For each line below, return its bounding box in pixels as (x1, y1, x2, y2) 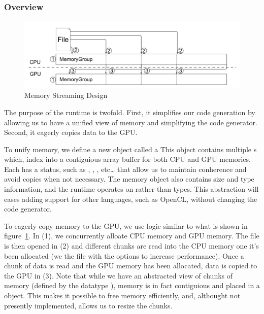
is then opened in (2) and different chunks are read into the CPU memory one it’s (4, 240, 259, 251)
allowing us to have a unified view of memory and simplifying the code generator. (4, 117, 257, 127)
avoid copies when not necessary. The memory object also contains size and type (4, 173, 254, 184)
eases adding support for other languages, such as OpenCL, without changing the (4, 193, 257, 204)
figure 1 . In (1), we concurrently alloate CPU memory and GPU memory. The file (4, 230, 259, 241)
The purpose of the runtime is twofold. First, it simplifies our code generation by (4, 107, 255, 117)
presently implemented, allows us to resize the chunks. (4, 300, 173, 310)
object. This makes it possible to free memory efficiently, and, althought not (4, 290, 241, 300)
